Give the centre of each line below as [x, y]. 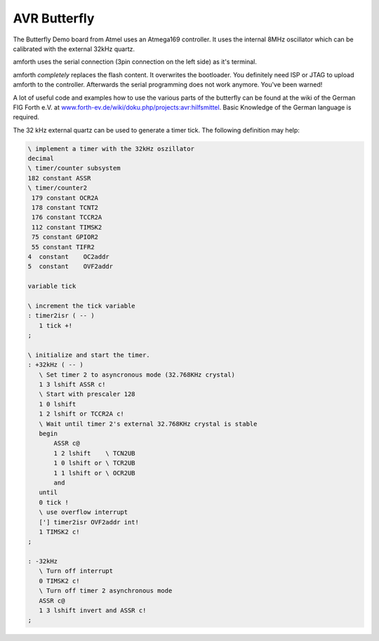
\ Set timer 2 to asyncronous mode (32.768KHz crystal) [137, 375]
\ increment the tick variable [82, 306]
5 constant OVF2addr [71, 266]
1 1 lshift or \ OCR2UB [95, 473]
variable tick [52, 286]
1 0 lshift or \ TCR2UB [95, 463]
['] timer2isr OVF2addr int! [89, 522]
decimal [41, 159]
